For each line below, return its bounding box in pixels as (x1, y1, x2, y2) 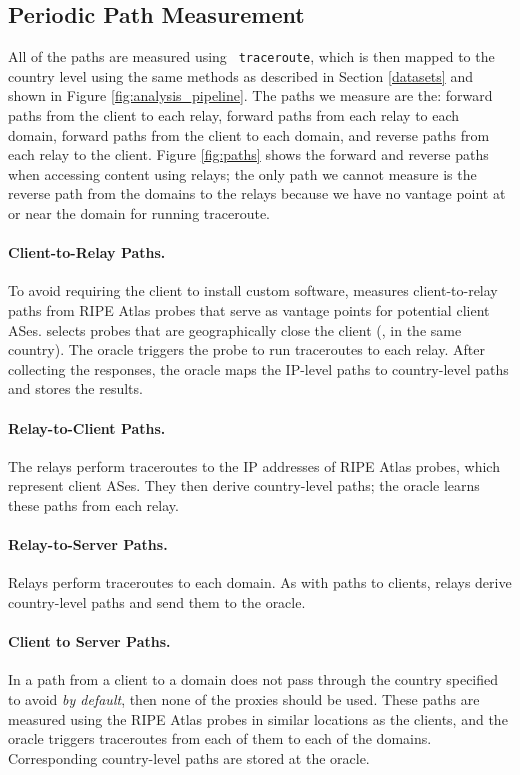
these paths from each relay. (8, 494, 179, 515)
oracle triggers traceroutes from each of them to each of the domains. (8, 728, 432, 749)
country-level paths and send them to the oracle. (8, 591, 306, 612)
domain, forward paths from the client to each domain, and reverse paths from (8, 124, 490, 145)
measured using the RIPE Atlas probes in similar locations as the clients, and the (8, 708, 508, 729)
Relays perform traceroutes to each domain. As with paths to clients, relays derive (8, 572, 512, 593)
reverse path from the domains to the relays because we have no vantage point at (8, 183, 506, 204)
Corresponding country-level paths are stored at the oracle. (8, 747, 370, 768)
